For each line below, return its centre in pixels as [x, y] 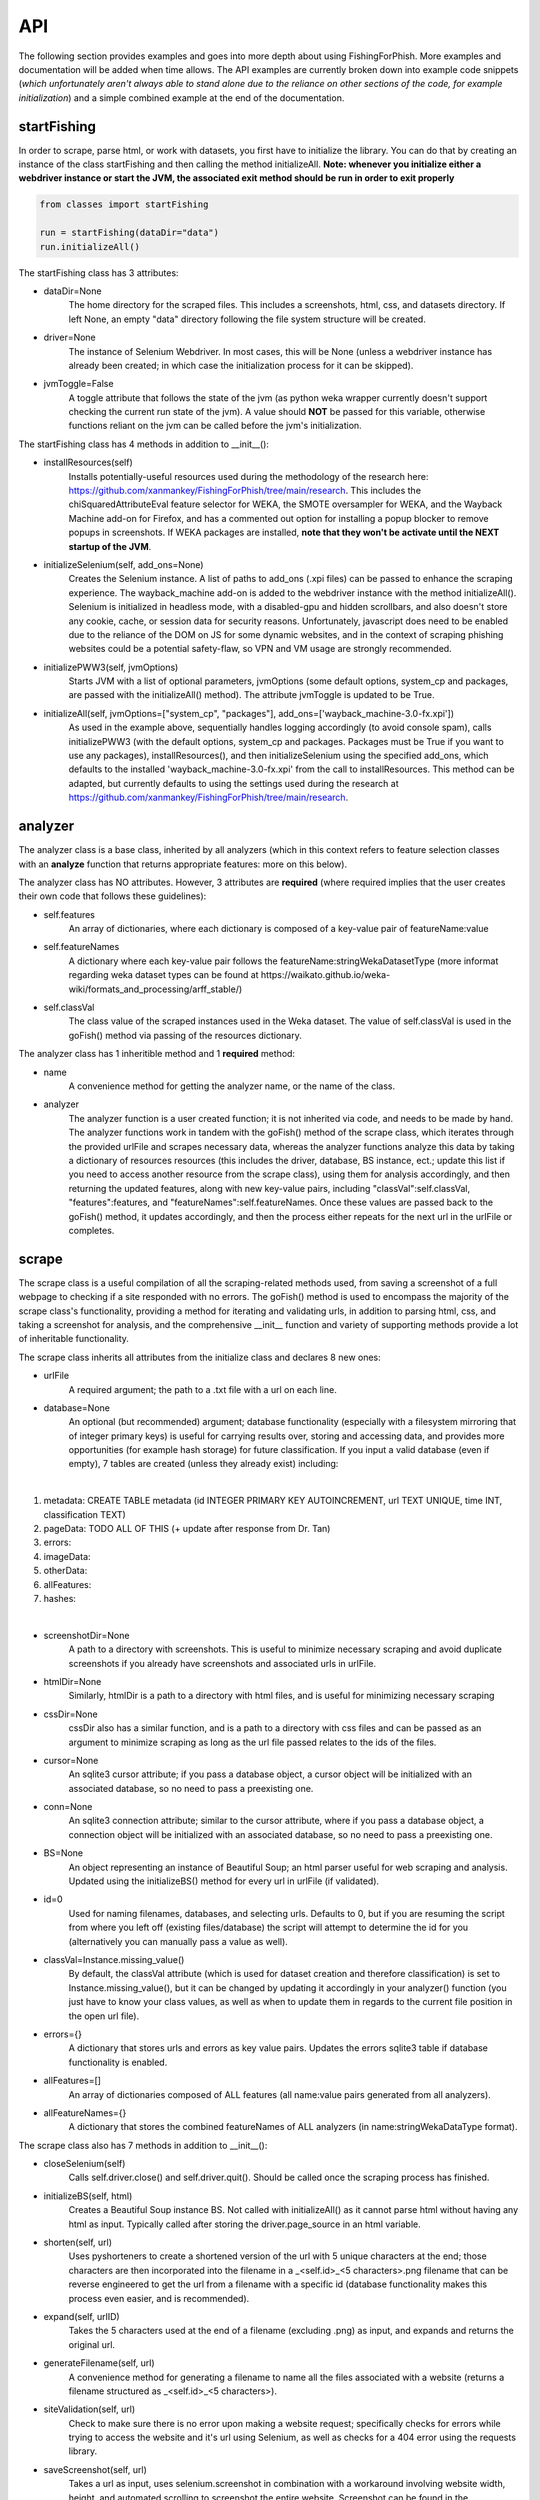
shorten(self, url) [78, 2242]
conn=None [68, 1807]
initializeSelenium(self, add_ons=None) [123, 564]
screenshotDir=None [86, 1635]
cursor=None [71, 1760]
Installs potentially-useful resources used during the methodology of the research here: [248, 476]
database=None [76, 1407]
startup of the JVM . [110, 546]
